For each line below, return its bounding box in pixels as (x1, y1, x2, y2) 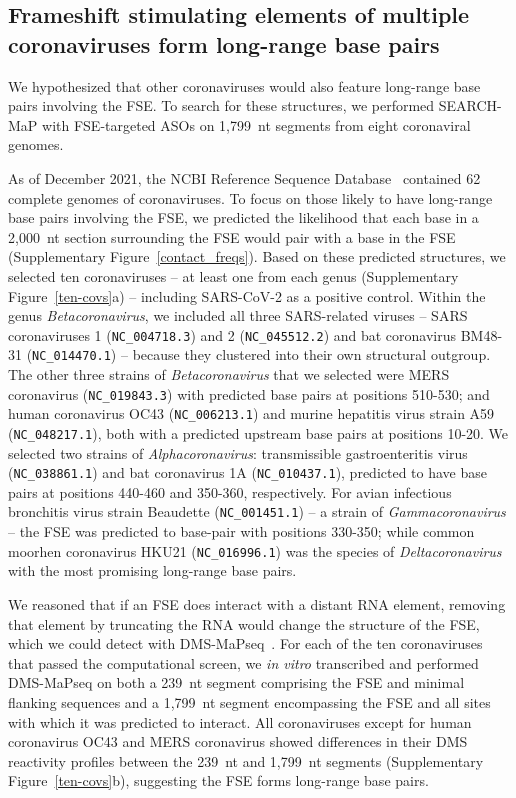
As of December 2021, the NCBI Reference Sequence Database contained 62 (8, 167, 481, 188)
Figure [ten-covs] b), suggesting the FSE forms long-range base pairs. (8, 770, 429, 791)
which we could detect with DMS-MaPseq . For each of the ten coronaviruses (8, 633, 483, 654)
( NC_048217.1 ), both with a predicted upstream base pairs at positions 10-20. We (8, 422, 509, 443)
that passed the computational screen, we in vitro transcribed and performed (8, 652, 479, 673)
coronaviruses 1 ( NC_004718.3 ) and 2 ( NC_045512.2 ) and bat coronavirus (8, 324, 457, 345)
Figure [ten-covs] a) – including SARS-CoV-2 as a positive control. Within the (8, 285, 486, 306)
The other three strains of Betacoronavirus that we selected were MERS (8, 364, 450, 385)
